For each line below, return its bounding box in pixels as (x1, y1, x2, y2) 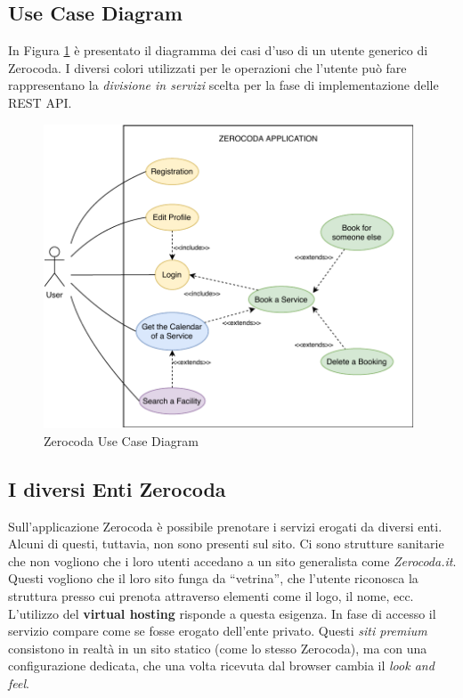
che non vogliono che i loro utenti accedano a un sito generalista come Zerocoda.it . (8, 551, 457, 570)
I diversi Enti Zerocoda (8, 475, 226, 502)
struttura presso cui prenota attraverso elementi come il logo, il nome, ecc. (8, 587, 414, 605)
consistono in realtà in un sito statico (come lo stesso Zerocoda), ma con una (8, 638, 427, 657)
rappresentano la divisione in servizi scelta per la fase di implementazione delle (8, 76, 439, 94)
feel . (8, 673, 29, 692)
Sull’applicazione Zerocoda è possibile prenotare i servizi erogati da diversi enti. (8, 516, 443, 535)
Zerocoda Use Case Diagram (44, 431, 199, 450)
